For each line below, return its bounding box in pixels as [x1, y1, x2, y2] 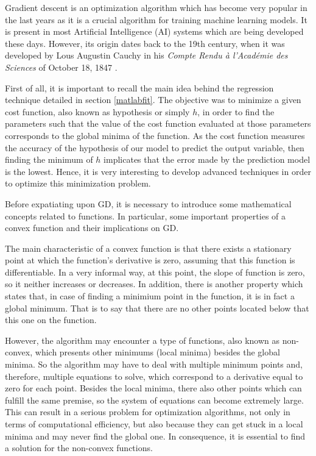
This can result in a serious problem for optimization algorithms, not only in [5, 405, 290, 418]
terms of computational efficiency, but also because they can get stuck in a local [5, 418, 303, 430]
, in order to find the [197, 105, 275, 118]
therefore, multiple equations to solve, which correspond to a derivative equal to [5, 369, 303, 382]
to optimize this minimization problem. [5, 177, 151, 190]
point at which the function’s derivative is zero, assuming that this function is [5, 254, 295, 266]
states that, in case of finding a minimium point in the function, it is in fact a [5, 290, 295, 302]
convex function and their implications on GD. [5, 221, 179, 234]
